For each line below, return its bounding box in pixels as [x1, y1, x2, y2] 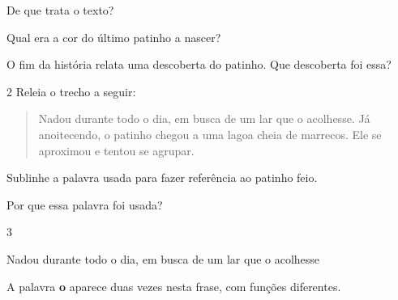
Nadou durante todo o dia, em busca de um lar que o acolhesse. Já [38, 110, 370, 127]
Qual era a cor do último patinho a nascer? [6, 28, 221, 45]
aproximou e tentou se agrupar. [38, 142, 195, 158]
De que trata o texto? [6, 2, 114, 18]
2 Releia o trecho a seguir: [6, 82, 136, 99]
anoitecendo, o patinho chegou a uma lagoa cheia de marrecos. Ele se [38, 125, 382, 142]
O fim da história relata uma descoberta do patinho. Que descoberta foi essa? [6, 56, 392, 73]
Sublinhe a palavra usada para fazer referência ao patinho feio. [6, 169, 318, 186]
